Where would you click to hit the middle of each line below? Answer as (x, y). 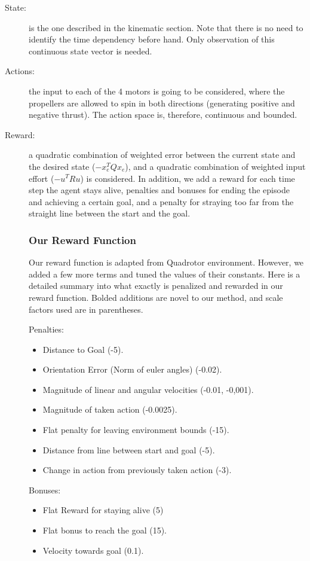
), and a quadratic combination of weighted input (215, 166)
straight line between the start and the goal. (110, 213)
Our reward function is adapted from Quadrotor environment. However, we (166, 262)
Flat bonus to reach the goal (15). (105, 530)
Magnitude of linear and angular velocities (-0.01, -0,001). (148, 389)
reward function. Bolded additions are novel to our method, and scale (156, 297)
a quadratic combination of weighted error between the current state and (162, 155)
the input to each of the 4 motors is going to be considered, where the (157, 91)
